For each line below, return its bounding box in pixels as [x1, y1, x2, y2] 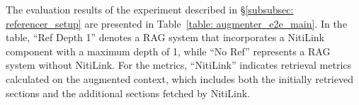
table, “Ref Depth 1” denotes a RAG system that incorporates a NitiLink [6, 30, 325, 45]
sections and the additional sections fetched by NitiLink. [6, 85, 251, 100]
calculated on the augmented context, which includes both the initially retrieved [6, 71, 353, 86]
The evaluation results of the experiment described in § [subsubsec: [6, 2, 294, 16]
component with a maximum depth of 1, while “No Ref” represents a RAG [6, 43, 331, 58]
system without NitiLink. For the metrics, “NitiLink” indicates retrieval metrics [6, 57, 352, 72]
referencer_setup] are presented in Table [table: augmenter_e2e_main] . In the [6, 16, 347, 31]
